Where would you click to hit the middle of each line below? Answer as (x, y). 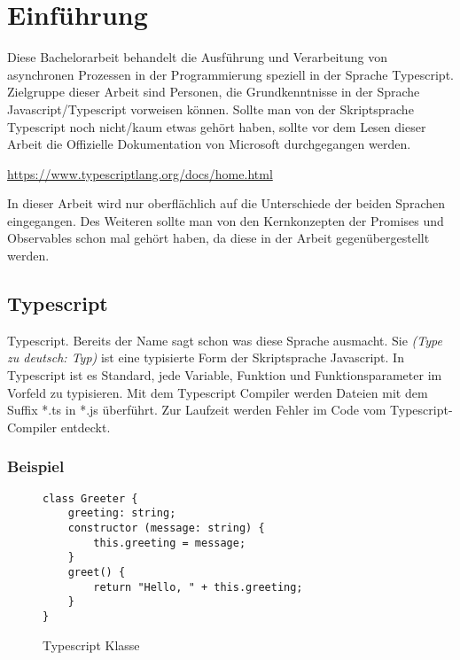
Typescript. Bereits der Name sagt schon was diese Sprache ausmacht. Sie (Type (225, 340)
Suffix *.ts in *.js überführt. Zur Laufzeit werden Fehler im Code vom (197, 410)
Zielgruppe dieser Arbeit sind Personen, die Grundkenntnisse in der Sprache (214, 92)
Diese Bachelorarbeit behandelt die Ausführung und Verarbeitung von (197, 57)
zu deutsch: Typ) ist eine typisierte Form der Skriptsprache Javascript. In (206, 357)
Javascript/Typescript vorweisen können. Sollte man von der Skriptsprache (211, 109)
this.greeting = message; (170, 543)
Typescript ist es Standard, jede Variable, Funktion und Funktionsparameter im (225, 375)
